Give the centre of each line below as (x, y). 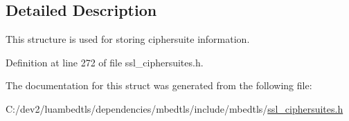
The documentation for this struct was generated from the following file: (159, 85)
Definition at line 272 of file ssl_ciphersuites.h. (105, 62)
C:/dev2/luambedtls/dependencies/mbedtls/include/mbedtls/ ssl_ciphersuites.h (174, 108)
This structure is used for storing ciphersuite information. (128, 39)
